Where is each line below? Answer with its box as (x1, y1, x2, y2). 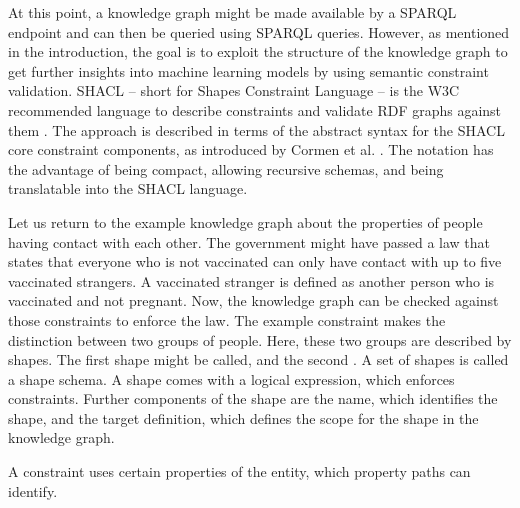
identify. (8, 480, 58, 501)
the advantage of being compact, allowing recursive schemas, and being (8, 158, 444, 179)
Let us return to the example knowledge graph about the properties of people (8, 211, 483, 232)
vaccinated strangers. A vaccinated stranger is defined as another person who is (8, 270, 495, 291)
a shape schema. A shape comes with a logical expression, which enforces (8, 368, 455, 389)
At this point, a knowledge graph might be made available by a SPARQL (8, 2, 457, 22)
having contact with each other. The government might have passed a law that (8, 231, 491, 252)
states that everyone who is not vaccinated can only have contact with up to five (8, 251, 502, 272)
